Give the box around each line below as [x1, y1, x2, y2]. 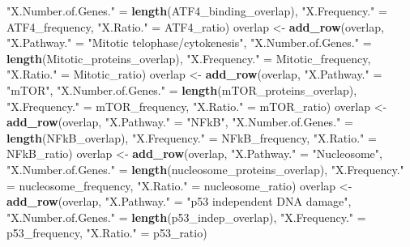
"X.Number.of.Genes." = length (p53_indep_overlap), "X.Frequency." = [6, 208, 366, 225]
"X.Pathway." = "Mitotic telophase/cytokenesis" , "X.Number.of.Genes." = [6, 34, 372, 51]
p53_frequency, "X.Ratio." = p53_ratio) [6, 224, 207, 241]
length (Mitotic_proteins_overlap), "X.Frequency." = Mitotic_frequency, [6, 49, 371, 66]
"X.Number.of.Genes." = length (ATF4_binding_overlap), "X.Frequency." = [6, 2, 387, 19]
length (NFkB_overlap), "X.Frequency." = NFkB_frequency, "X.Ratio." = [6, 129, 377, 146]
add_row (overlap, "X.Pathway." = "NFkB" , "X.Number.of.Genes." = [6, 113, 353, 130]
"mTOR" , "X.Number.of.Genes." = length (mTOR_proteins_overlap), [6, 81, 357, 98]
